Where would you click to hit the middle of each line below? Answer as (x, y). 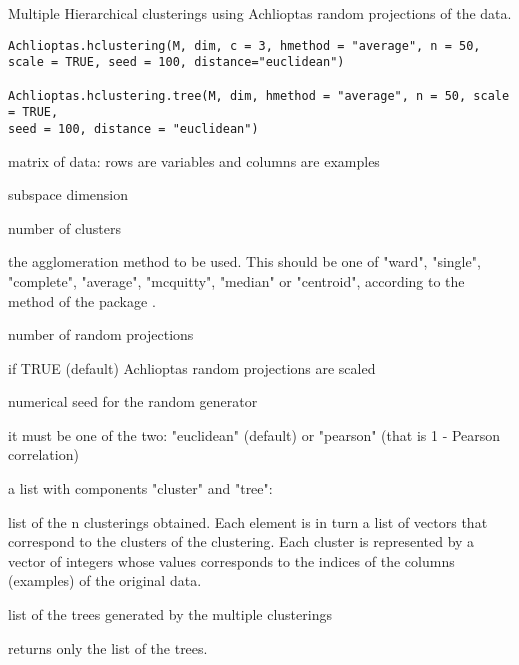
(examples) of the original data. (105, 580)
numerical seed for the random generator (133, 401)
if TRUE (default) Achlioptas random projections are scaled (192, 367)
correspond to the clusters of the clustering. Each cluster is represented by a (241, 541)
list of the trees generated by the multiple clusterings (170, 614)
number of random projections (101, 334)
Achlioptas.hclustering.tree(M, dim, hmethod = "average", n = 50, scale (259, 95)
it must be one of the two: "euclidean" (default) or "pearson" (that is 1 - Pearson (254, 434)
